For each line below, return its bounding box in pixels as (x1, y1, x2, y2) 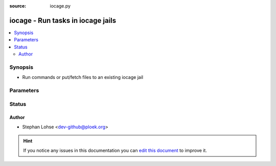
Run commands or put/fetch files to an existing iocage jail (22, 74, 143, 80)
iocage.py (50, 3, 71, 9)
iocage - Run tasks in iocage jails (9, 16, 117, 25)
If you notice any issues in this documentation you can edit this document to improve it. (23, 147, 207, 153)
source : (9, 3, 27, 9)
